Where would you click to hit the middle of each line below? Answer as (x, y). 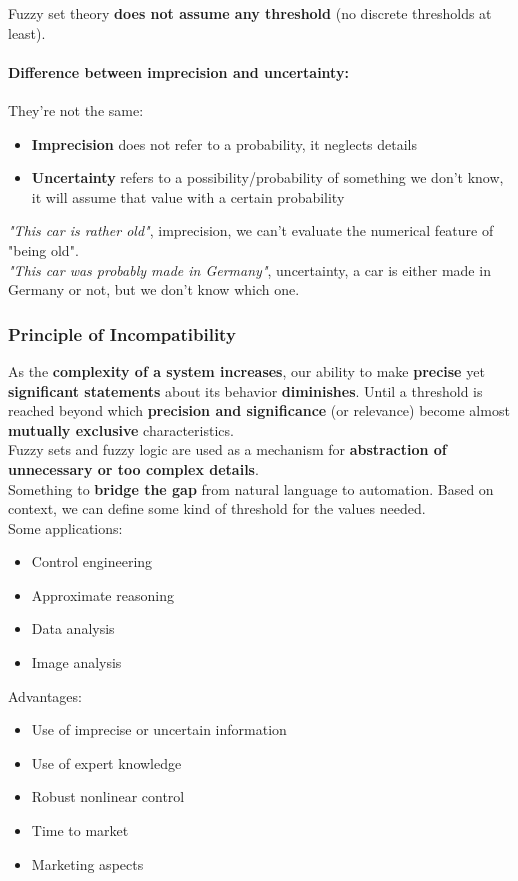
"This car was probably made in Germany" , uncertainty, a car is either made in (249, 269)
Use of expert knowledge (106, 762)
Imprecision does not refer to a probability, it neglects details (224, 143)
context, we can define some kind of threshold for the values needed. (217, 508)
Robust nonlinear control (108, 796)
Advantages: (45, 695)
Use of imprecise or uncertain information (159, 729)
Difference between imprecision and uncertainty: (178, 71)
